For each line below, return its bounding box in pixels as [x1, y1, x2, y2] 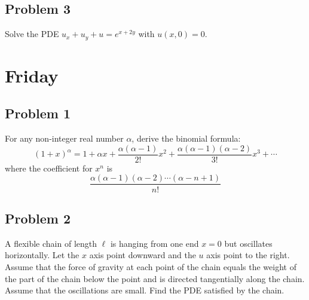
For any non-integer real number [5, 132, 124, 145]
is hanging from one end [110, 237, 199, 249]
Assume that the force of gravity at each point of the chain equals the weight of [5, 260, 296, 273]
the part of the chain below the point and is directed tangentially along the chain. [5, 272, 305, 284]
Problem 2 [5, 209, 71, 227]
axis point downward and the [89, 249, 196, 261]
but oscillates [224, 237, 273, 249]
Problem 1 [5, 104, 71, 123]
